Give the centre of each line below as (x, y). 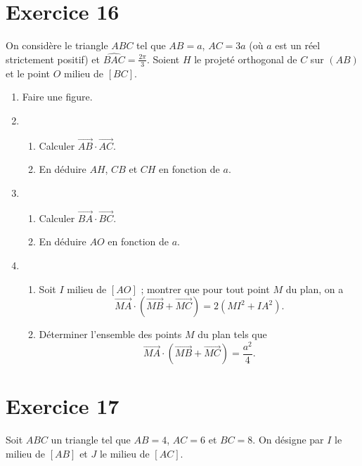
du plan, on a (315, 289)
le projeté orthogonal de (246, 59)
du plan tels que (232, 334)
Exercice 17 (63, 406)
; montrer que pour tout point (205, 289)
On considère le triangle (57, 45)
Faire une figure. (57, 97)
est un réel (298, 45)
